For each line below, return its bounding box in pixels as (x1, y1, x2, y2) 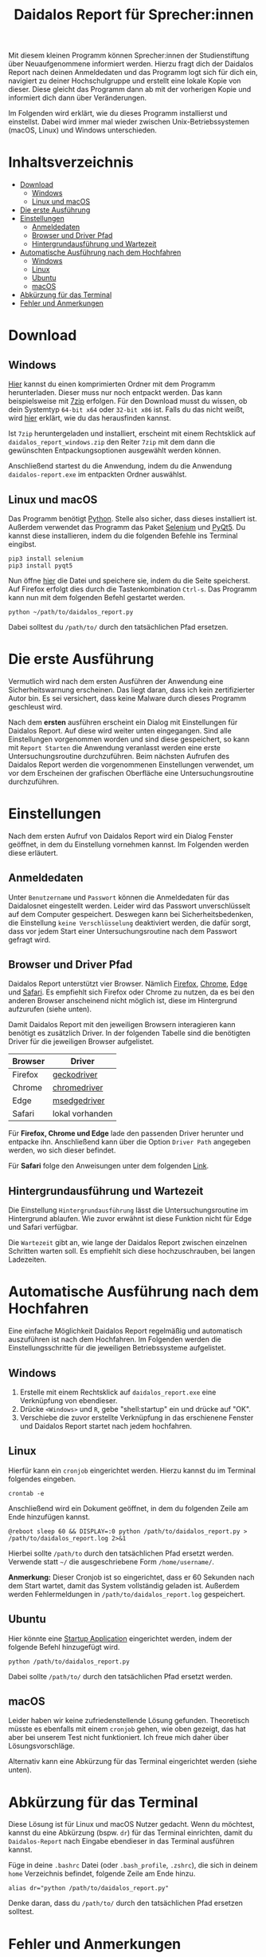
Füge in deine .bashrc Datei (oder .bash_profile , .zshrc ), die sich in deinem (8, 1860, 258, 1870)
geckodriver (52, 1069, 98, 1081)
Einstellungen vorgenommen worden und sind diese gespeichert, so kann (8, 734, 250, 744)
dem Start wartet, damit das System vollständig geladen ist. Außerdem (8, 1580, 241, 1590)
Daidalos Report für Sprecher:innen (14, 6, 254, 24)
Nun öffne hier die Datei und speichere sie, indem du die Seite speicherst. (8, 575, 251, 585)
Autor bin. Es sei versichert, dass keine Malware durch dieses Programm (8, 693, 247, 703)
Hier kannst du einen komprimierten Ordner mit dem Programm (8, 379, 216, 389)
